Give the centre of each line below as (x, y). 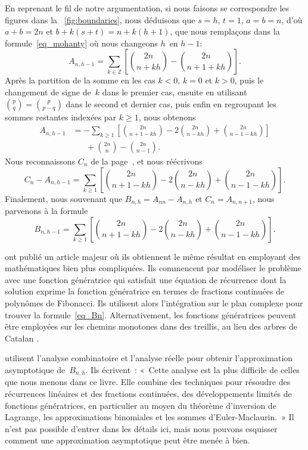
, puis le (249, 80)
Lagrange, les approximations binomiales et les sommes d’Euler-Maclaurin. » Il (150, 417)
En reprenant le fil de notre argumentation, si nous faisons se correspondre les (147, 8)
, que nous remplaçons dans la (225, 31)
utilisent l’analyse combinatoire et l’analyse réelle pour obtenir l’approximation (149, 358)
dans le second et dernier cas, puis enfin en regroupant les (171, 103)
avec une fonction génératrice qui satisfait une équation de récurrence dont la (146, 279)
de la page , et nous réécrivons (147, 161)
